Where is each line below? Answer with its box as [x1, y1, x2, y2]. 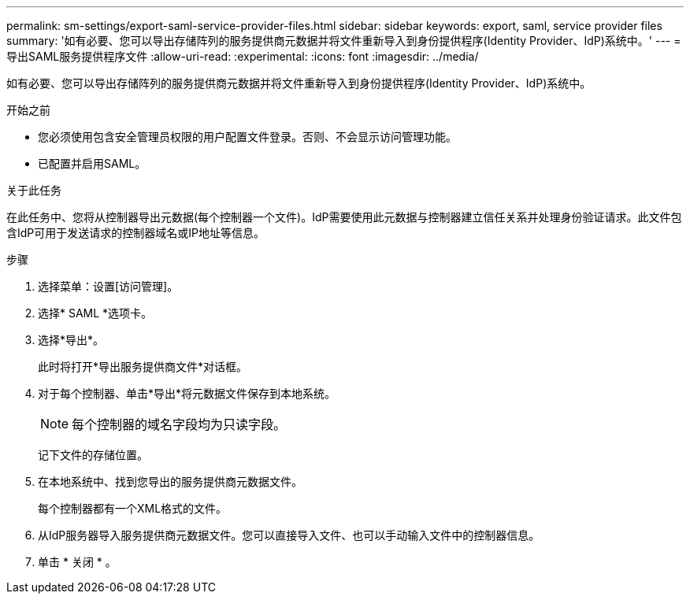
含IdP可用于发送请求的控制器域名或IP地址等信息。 [6, 226, 265, 239]
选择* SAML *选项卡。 [38, 306, 153, 320]
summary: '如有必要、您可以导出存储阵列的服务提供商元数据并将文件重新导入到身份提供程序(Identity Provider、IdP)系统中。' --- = [6, 34, 681, 47]
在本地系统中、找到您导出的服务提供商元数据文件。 [38, 475, 302, 488]
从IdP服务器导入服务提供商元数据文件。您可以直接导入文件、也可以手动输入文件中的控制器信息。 [38, 528, 540, 542]
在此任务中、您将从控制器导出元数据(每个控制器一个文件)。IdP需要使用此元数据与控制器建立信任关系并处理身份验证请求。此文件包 [6, 210, 682, 224]
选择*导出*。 [38, 333, 105, 346]
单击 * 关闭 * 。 [38, 555, 117, 569]
